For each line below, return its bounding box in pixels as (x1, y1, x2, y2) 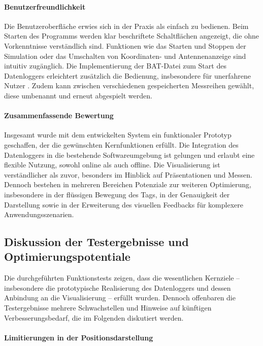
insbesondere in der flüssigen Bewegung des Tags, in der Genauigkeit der (4, 189, 230, 199)
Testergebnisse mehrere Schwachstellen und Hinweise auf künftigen (4, 302, 212, 313)
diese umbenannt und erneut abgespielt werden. (4, 90, 152, 100)
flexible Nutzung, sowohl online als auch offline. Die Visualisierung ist (4, 159, 220, 170)
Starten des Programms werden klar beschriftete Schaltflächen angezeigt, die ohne (4, 30, 259, 41)
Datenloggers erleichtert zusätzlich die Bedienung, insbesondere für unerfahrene (4, 70, 251, 81)
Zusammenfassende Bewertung (4, 110, 114, 121)
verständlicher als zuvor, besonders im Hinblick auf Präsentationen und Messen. (4, 169, 253, 180)
